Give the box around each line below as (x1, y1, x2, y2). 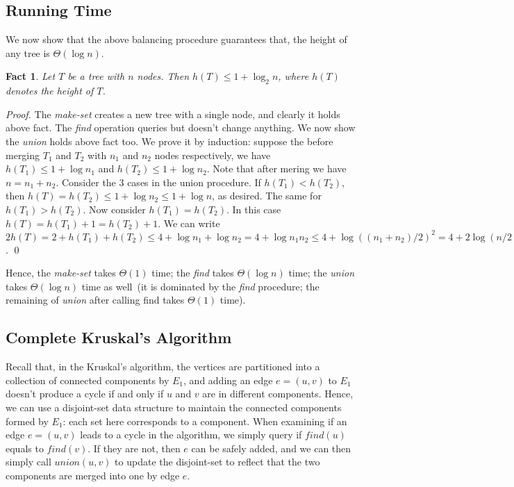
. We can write (158, 215, 220, 230)
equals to (6, 440, 44, 455)
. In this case (226, 201, 281, 216)
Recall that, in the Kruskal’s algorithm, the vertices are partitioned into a (6, 359, 320, 374)
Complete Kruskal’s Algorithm (6, 327, 232, 348)
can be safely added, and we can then (191, 440, 351, 455)
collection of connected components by (6, 372, 169, 387)
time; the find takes (151, 265, 234, 280)
